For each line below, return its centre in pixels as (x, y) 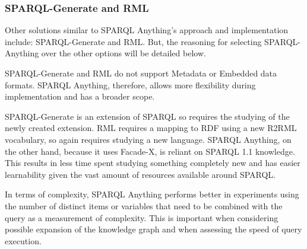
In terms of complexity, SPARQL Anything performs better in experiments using (152, 194)
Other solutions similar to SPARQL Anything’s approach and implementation (147, 30)
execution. (23, 240)
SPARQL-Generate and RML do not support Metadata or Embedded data (141, 73)
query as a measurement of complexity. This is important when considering (142, 217)
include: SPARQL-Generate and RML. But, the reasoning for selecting (133, 41)
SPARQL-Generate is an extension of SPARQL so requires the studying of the (147, 116)
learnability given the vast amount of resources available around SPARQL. (140, 174)
